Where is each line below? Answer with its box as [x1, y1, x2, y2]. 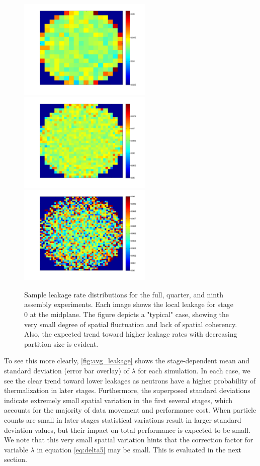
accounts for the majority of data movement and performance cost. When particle [4, 405, 256, 415]
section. [4, 454, 27, 464]
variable [4, 444, 28, 454]
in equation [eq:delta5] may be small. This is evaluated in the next [37, 444, 242, 454]
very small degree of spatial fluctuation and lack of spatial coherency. [24, 319, 237, 329]
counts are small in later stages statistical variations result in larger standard [4, 414, 241, 425]
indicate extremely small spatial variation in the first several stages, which [4, 395, 233, 405]
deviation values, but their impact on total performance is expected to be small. [4, 424, 250, 435]
